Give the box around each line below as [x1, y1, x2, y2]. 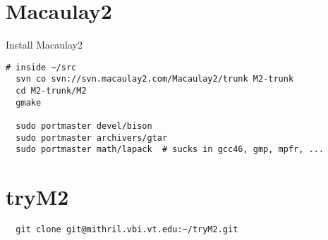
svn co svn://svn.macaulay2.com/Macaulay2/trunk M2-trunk [16, 74, 294, 84]
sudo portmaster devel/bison [16, 121, 152, 131]
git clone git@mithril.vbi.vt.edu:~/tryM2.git [16, 225, 238, 235]
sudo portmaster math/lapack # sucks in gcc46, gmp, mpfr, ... [16, 144, 324, 155]
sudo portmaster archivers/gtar [16, 132, 168, 143]
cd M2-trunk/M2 [16, 86, 87, 96]
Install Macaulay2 [6, 37, 83, 52]
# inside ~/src [6, 62, 77, 72]
